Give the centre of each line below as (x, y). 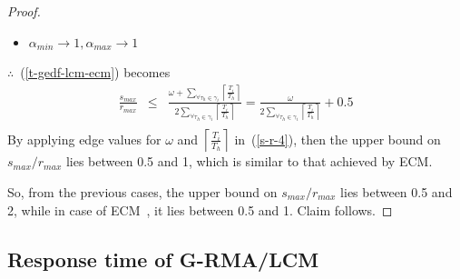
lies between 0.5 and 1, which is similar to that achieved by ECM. (249, 161)
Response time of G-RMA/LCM (163, 259)
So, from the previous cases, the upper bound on (142, 192)
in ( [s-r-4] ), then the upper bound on (338, 139)
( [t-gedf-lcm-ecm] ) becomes (95, 72)
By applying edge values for (84, 139)
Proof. (24, 11)
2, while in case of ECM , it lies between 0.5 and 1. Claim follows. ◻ (200, 209)
